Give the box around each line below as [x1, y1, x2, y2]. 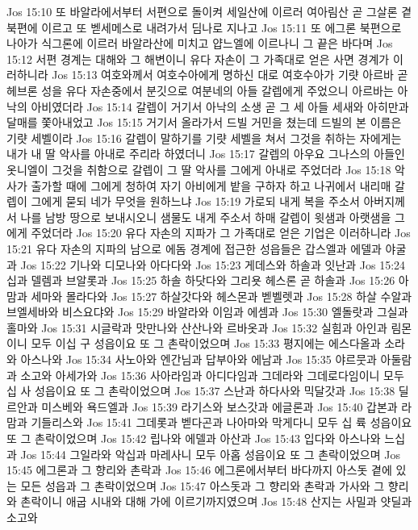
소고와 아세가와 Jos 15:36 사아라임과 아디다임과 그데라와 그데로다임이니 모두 [20, 366, 404, 383]
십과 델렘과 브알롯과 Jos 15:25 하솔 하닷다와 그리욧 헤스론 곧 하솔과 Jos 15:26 [6, 272, 395, 289]
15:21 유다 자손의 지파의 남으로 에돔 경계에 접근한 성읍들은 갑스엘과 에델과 [6, 240, 382, 257]
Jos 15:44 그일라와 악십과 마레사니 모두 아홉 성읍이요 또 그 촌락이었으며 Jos [20, 445, 400, 462]
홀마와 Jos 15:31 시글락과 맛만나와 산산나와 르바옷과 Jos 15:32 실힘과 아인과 [6, 319, 387, 336]
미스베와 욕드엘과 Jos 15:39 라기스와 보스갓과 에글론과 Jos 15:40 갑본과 [41, 398, 398, 415]
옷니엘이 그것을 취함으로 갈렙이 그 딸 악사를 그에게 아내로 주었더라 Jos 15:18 [6, 161, 391, 177]
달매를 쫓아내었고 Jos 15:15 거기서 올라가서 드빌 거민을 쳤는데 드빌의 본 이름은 [6, 114, 402, 131]
